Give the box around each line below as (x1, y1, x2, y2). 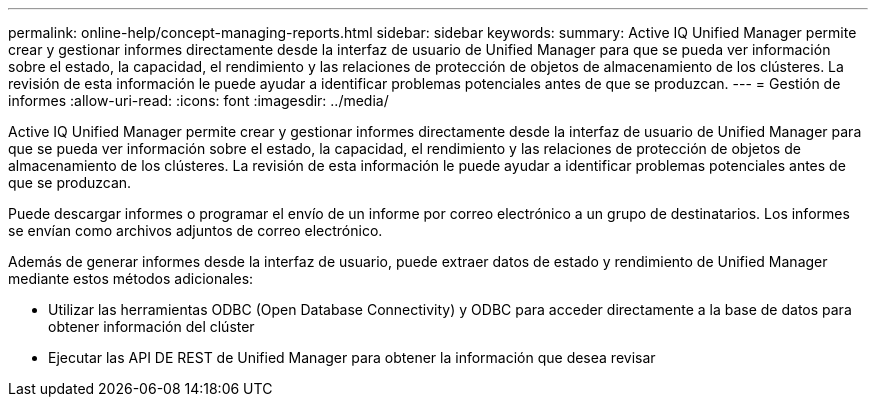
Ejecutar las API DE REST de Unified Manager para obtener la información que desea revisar (48, 349, 656, 366)
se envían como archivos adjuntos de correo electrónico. (8, 222, 383, 239)
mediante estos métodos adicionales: (8, 270, 254, 287)
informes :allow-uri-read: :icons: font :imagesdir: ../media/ (8, 92, 389, 109)
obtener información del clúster (48, 318, 255, 335)
